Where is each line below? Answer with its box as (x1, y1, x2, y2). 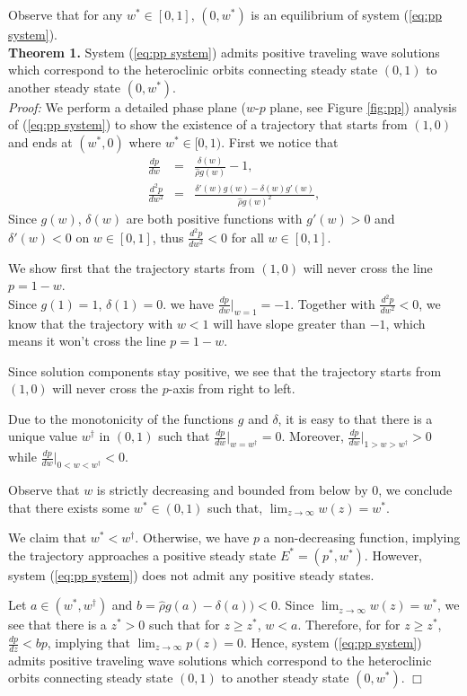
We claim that (8, 528, 87, 547)
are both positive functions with (126, 209, 303, 228)
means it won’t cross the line (8, 331, 166, 350)
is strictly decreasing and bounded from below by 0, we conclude (96, 480, 453, 499)
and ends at (8, 132, 73, 151)
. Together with (290, 294, 375, 313)
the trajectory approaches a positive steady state (8, 545, 277, 564)
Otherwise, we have (142, 528, 250, 547)
